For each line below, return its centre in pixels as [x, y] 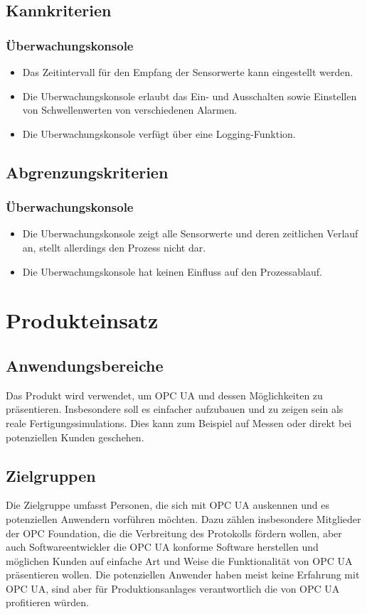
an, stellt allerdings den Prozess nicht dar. [114, 247]
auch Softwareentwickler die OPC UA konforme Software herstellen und [162, 547]
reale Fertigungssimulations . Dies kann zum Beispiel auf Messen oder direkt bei [179, 422]
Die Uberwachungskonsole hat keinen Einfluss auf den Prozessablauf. [172, 271]
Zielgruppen [51, 475]
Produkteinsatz [82, 320]
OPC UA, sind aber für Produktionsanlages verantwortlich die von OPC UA [173, 588]
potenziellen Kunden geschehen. [75, 437]
